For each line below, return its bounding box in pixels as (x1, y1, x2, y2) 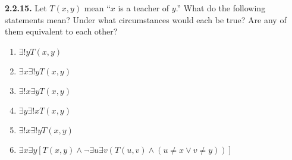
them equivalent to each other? (5, 25, 118, 37)
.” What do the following (175, 2, 266, 14)
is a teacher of (118, 2, 169, 14)
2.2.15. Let (5, 2, 47, 14)
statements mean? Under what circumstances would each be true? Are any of (5, 13, 287, 26)
